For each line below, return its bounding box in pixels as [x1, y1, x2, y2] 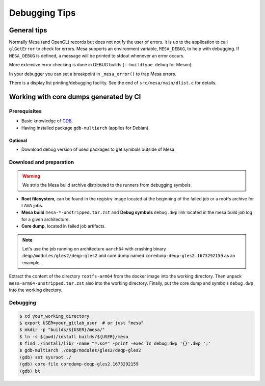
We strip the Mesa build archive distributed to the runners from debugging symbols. [22, 182, 192, 188]
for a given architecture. [21, 216, 70, 222]
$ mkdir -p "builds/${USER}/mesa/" [19, 327, 105, 332]
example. [22, 259, 41, 265]
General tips [9, 26, 48, 34]
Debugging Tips [9, 7, 76, 18]
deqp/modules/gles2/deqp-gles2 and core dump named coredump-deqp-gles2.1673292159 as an [22, 253, 236, 259]
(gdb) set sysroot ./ [19, 354, 72, 360]
